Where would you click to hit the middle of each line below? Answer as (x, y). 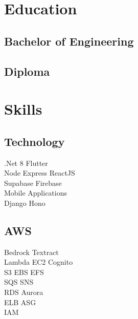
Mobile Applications (36, 193)
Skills (23, 109)
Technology (34, 141)
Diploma (27, 71)
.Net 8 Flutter (26, 163)
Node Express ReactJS (40, 173)
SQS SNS (19, 282)
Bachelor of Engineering (69, 41)
